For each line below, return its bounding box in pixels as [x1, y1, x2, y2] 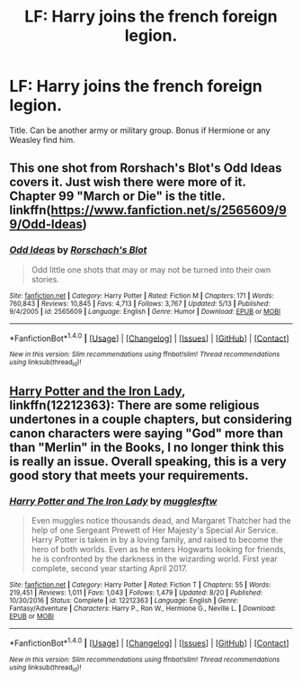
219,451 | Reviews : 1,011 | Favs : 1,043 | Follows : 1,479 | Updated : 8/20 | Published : [9, 588, 263, 597]
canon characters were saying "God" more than [9, 426, 283, 441]
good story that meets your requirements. [9, 468, 249, 483]
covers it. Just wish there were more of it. [9, 175, 246, 190]
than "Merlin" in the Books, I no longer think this [9, 440, 285, 455]
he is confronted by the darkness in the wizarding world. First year [31, 553, 279, 564]
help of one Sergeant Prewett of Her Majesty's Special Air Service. [31, 524, 279, 536]
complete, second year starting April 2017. [31, 563, 188, 574]
